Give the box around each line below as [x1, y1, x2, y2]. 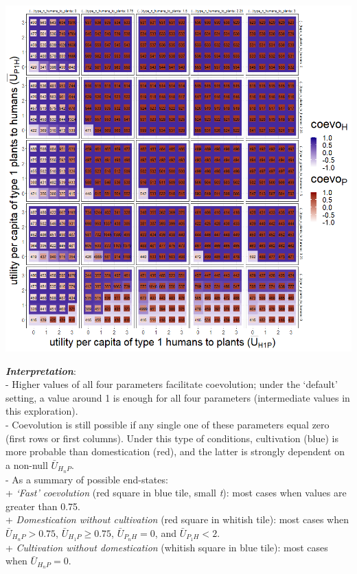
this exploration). [5, 404, 78, 418]
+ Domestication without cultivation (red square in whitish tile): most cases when [5, 512, 349, 527]
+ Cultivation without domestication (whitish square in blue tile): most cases [5, 540, 328, 554]
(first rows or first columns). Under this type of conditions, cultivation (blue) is [5, 430, 338, 445]
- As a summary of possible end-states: [5, 472, 168, 486]
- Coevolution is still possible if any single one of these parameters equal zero [5, 417, 330, 431]
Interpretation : [5, 363, 76, 378]
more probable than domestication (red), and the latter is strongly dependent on [5, 444, 345, 459]
